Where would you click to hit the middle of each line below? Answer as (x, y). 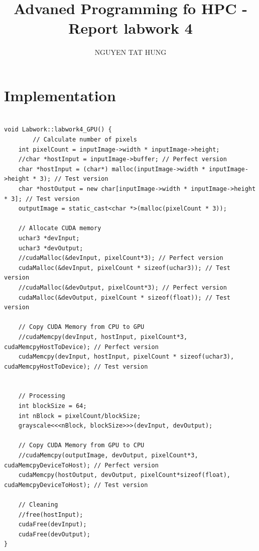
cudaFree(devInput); (52, 525)
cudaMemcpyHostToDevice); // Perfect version (81, 347)
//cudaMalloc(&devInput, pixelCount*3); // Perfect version (121, 258)
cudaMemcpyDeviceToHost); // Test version (76, 485)
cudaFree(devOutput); (54, 534)
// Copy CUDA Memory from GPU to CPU (81, 445)
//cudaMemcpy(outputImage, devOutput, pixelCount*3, (108, 456)
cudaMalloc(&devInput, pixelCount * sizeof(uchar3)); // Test (124, 268)
